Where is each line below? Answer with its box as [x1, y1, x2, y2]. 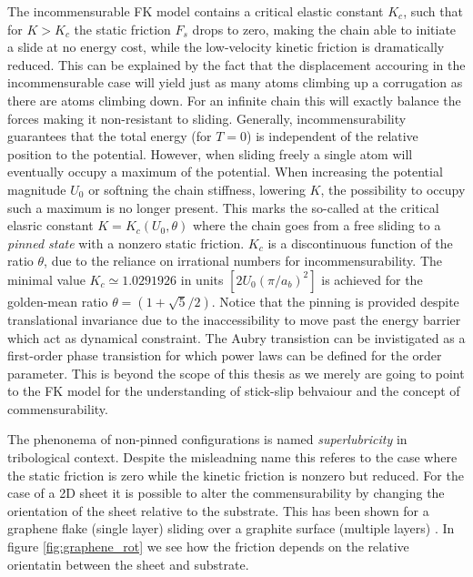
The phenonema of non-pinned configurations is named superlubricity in [7, 430, 408, 449]
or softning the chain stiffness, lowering [88, 179, 306, 198]
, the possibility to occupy [320, 179, 466, 198]
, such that [403, 2, 463, 20]
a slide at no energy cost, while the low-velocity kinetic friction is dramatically [7, 37, 445, 56]
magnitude [7, 179, 66, 198]
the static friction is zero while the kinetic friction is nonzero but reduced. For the [7, 465, 464, 484]
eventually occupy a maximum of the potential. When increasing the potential [7, 162, 443, 181]
